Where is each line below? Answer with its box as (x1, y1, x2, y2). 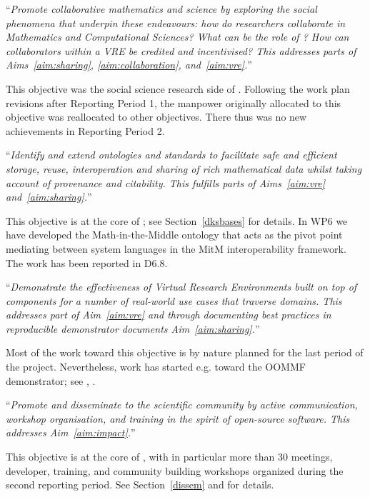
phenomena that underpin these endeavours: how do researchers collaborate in (6, 15, 346, 30)
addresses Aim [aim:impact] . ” (6, 425, 136, 440)
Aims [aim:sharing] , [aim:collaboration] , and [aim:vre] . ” (6, 57, 252, 72)
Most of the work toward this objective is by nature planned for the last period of (6, 345, 364, 360)
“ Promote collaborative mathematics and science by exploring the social (6, 1, 317, 16)
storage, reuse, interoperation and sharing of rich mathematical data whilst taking (6, 161, 362, 176)
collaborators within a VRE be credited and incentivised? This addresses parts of (6, 43, 356, 58)
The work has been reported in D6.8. (6, 255, 168, 270)
